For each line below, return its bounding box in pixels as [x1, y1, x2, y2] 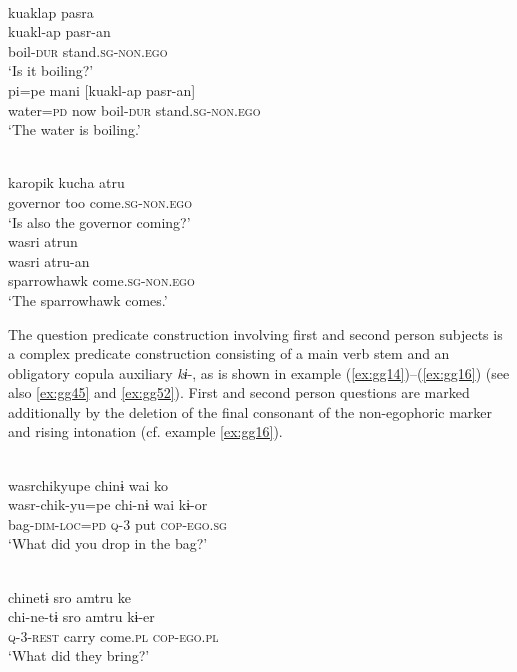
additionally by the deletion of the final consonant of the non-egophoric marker [8, 401, 493, 422]
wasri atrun [8, 231, 78, 252]
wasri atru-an [8, 250, 90, 271]
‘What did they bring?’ [8, 645, 150, 666]
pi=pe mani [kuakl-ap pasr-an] [8, 79, 196, 100]
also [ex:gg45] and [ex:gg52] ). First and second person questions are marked [8, 382, 470, 403]
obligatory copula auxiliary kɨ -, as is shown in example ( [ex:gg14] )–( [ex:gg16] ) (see [8, 362, 510, 383]
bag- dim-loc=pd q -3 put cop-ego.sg [8, 513, 227, 534]
